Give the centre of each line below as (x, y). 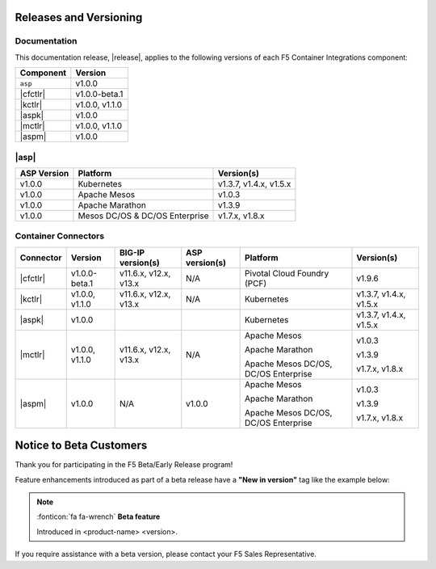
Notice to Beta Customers (81, 446)
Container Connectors (60, 236)
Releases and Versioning (79, 17)
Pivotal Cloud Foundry (287, 273)
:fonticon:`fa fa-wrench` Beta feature (99, 516)
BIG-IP (132, 252)
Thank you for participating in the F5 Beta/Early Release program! (124, 465)
